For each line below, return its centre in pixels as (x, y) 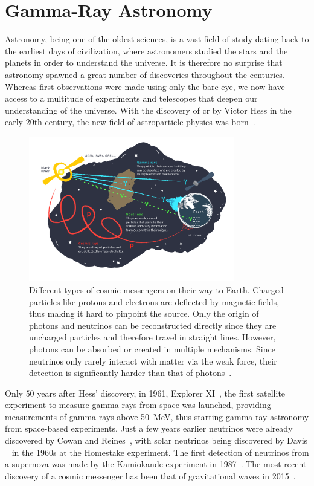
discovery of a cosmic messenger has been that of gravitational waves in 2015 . (150, 475)
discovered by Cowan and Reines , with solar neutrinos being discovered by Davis (156, 440)
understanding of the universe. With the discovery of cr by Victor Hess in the (148, 110)
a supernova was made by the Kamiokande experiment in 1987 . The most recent (156, 464)
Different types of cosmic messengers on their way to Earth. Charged (156, 289)
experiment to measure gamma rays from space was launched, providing (138, 405)
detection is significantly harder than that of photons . (130, 373)
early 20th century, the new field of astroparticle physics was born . (130, 122)
